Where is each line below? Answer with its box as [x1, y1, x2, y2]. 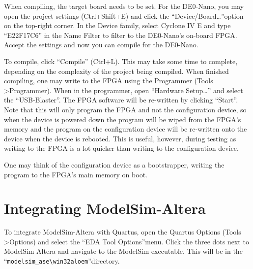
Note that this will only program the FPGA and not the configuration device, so [4, 104, 247, 114]
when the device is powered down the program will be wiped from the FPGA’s [4, 114, 241, 124]
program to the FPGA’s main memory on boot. [4, 169, 147, 179]
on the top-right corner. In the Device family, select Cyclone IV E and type [4, 20, 231, 31]
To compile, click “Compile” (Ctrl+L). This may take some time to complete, [4, 56, 238, 66]
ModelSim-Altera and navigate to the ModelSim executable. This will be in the [4, 246, 243, 256]
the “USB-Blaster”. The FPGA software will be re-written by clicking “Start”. [4, 95, 238, 105]
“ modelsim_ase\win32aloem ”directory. [4, 256, 120, 266]
